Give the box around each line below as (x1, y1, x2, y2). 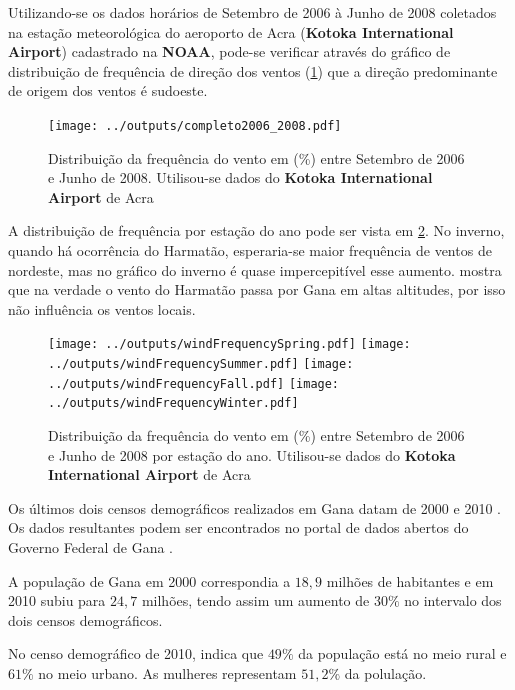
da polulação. (344, 662, 427, 683)
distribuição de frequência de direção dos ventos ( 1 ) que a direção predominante (8, 60, 498, 81)
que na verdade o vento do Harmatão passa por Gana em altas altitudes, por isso (8, 279, 506, 300)
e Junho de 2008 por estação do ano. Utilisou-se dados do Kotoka (48, 444, 456, 465)
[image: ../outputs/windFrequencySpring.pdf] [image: (48, 337, 411, 352)
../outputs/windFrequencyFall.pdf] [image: (48, 376, 340, 391)
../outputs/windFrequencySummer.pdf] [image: (48, 357, 354, 372)
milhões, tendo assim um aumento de (141, 590, 370, 611)
